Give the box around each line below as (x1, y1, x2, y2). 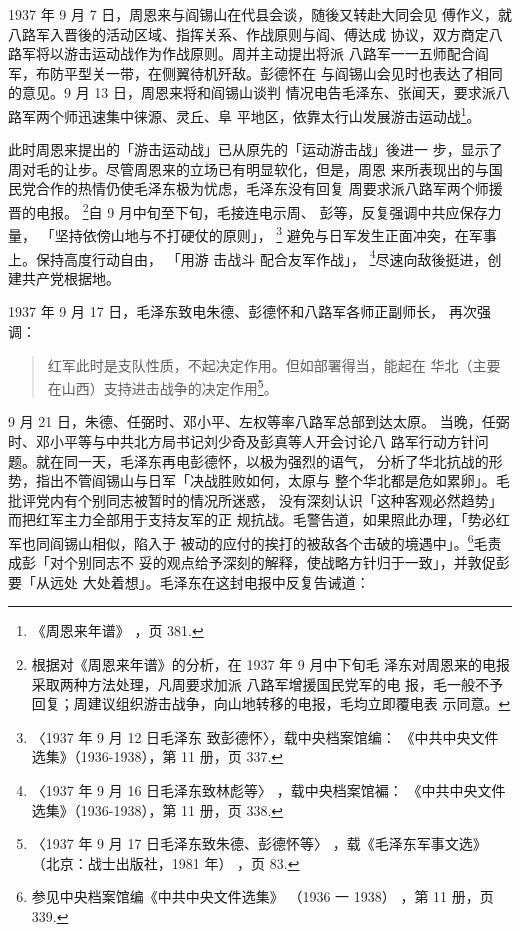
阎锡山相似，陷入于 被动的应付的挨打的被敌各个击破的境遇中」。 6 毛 (49, 529, 488, 553)
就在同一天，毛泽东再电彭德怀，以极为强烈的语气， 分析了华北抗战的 (35, 450, 489, 471)
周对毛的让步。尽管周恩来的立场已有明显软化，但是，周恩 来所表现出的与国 (8, 158, 503, 179)
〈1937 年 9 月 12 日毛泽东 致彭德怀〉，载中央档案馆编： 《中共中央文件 (31, 726, 499, 747)
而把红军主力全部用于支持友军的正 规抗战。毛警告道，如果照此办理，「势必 (8, 509, 496, 530)
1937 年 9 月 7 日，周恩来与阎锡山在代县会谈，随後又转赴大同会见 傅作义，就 (8, 4, 512, 24)
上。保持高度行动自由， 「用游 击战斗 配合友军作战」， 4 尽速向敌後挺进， (8, 245, 488, 269)
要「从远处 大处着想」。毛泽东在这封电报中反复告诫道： (8, 571, 370, 592)
